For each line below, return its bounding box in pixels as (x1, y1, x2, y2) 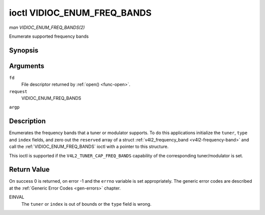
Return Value (9, 166, 50, 174)
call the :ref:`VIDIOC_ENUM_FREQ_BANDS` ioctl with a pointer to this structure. (9, 143, 169, 149)
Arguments (9, 62, 45, 70)
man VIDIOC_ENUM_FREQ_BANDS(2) (9, 24, 85, 30)
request (9, 89, 28, 94)
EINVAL (9, 194, 25, 200)
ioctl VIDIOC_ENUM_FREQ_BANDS (9, 7, 152, 18)
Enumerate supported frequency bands (9, 33, 89, 39)
